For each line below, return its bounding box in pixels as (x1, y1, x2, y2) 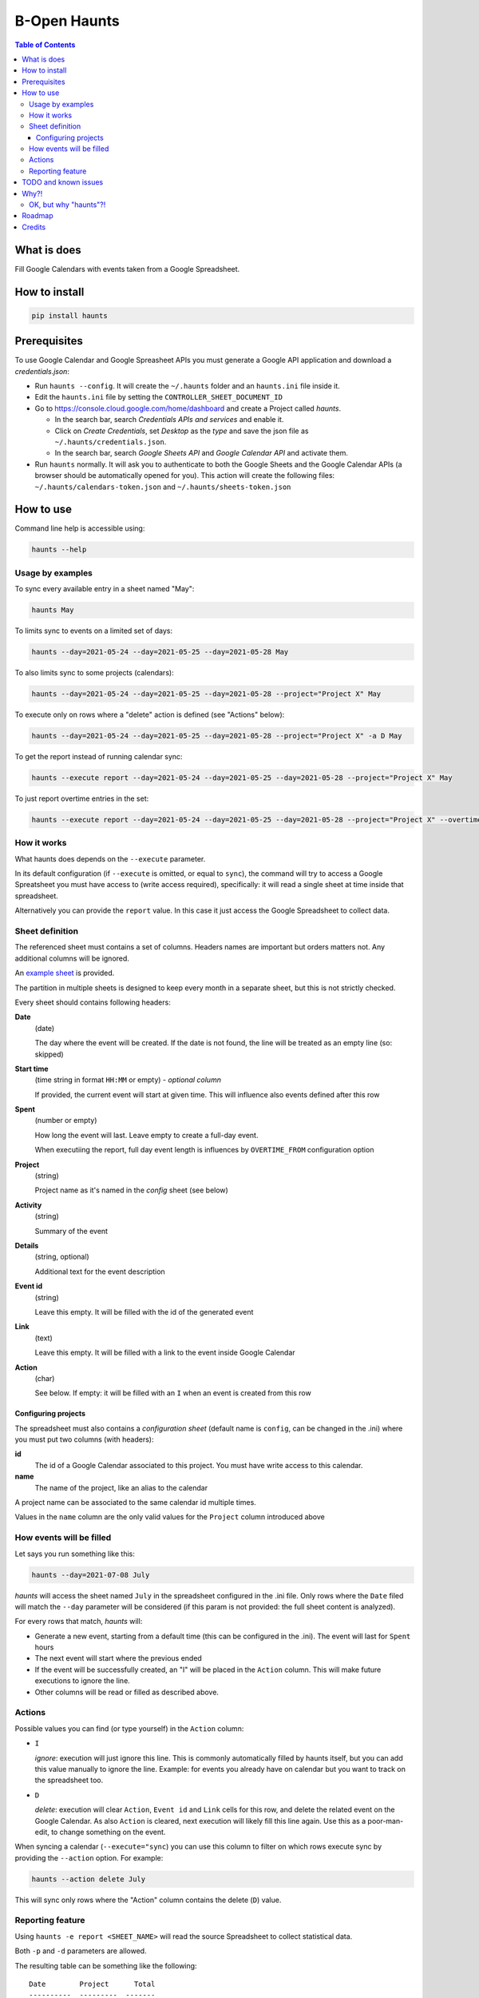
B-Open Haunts (14, 12, 120, 30)
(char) (34, 1373, 55, 1383)
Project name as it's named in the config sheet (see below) (34, 1185, 229, 1195)
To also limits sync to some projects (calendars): (14, 668, 175, 678)
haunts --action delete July (31, 1874, 146, 1884)
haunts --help (31, 545, 87, 555)
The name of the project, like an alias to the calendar (34, 1483, 208, 1492)
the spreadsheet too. (34, 1775, 104, 1785)
